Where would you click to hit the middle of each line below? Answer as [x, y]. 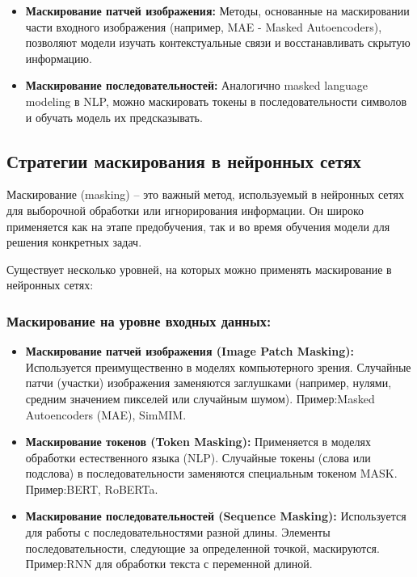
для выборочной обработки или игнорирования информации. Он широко [185, 210]
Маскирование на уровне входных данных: [139, 320]
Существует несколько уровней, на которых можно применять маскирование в [199, 269]
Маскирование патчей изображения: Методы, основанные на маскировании [217, 11]
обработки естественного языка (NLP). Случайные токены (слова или [198, 457]
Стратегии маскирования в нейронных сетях [184, 160]
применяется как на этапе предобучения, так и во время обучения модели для [198, 226]
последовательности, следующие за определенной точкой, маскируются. [202, 548]
